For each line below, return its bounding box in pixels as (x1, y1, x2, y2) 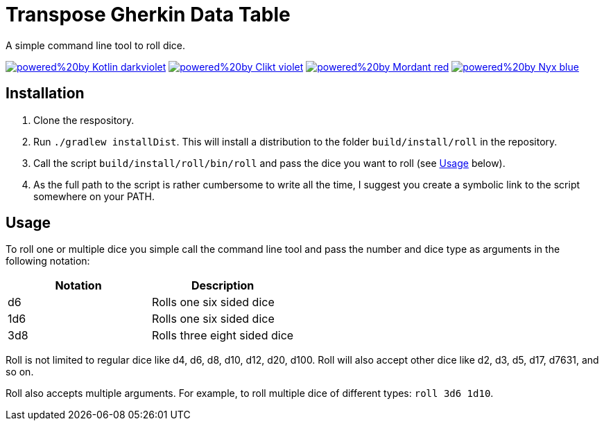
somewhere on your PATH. (33, 190, 155, 202)
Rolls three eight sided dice (152, 328, 294, 343)
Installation (6, 85, 85, 103)
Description (191, 278, 254, 293)
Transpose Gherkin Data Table (6, 3, 291, 26)
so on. (6, 366, 34, 378)
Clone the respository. (33, 114, 135, 126)
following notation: (6, 255, 90, 267)
